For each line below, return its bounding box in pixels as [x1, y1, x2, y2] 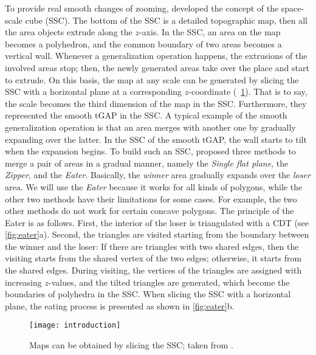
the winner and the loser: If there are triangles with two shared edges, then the [5, 240, 299, 252]
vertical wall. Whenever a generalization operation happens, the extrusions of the [5, 49, 307, 62]
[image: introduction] [29, 321, 121, 330]
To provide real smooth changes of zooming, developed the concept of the [5, 2, 279, 14]
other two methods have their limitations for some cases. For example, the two [5, 192, 297, 205]
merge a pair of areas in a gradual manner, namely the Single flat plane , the [5, 156, 289, 169]
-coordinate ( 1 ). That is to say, [188, 85, 307, 98]
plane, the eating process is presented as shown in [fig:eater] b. [5, 299, 235, 312]
